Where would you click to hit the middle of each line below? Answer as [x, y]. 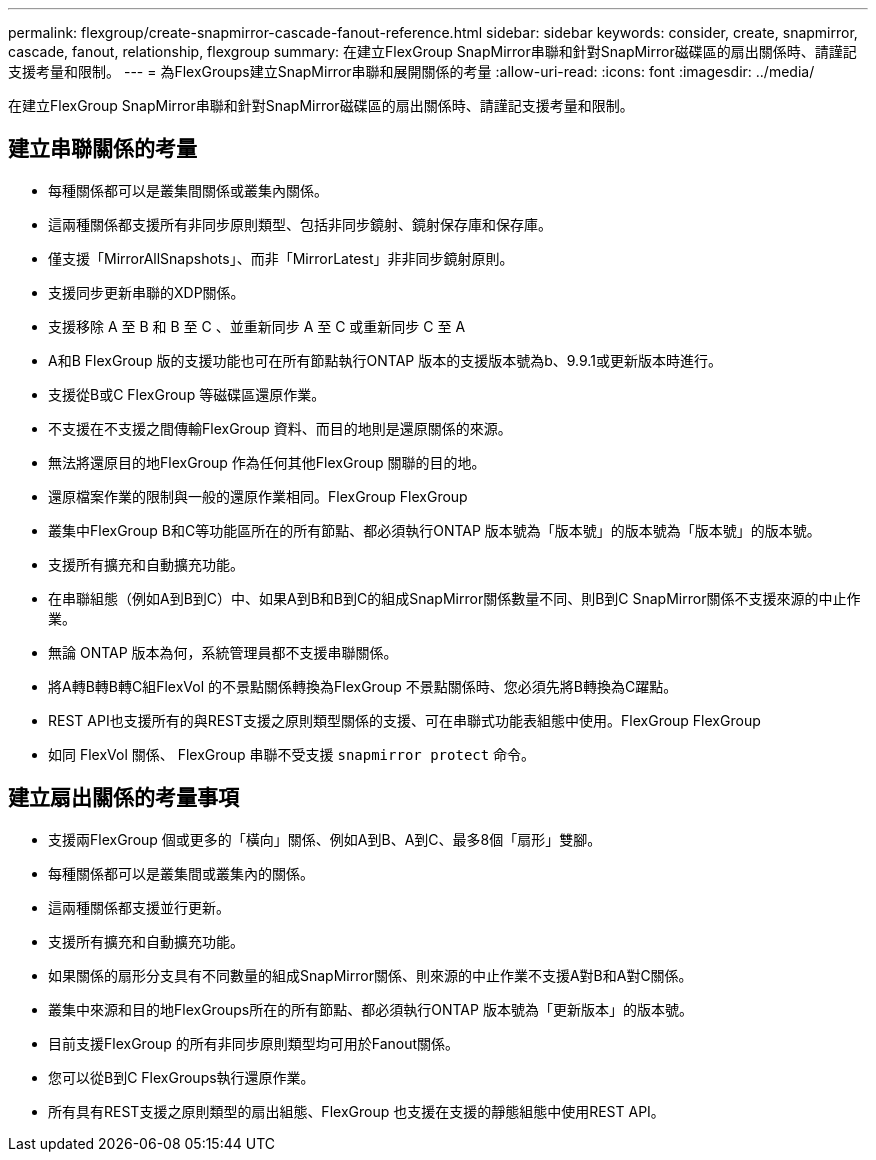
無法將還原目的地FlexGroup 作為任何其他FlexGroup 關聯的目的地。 [267, 462]
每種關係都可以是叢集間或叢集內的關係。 [181, 873]
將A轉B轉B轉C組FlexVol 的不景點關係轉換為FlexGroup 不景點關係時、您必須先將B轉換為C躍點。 [363, 686]
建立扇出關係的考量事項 [123, 798]
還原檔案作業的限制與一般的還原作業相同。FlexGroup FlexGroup [258, 496]
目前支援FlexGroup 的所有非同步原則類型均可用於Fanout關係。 [254, 1043]
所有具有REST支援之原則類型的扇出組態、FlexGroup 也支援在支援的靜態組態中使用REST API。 [356, 1111]
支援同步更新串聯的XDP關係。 [146, 292]
